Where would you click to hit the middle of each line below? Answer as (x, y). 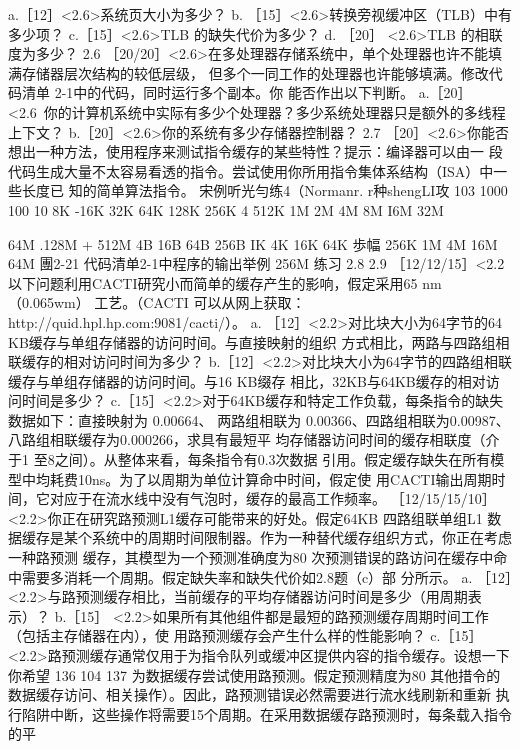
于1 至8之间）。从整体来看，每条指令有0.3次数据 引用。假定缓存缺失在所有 (249, 459)
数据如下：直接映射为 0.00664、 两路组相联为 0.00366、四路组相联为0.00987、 (259, 419)
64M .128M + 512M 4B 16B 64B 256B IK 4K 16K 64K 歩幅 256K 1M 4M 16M (253, 243)
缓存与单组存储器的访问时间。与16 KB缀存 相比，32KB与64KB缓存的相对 (247, 380)
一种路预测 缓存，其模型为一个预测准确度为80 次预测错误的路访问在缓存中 (251, 557)
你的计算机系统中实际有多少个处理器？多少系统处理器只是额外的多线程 (274, 111)
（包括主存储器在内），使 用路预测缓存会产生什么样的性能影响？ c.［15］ (245, 635)
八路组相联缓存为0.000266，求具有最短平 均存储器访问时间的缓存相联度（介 (254, 439)
